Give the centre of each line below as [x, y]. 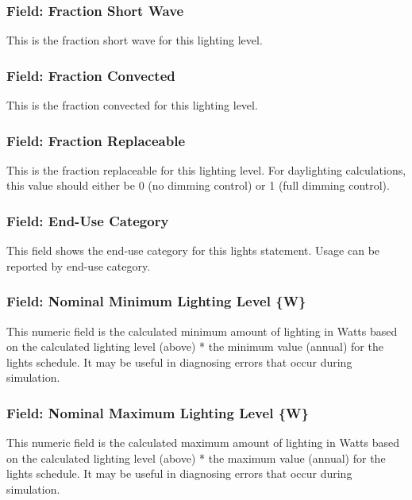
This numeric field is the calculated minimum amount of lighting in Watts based [202, 331]
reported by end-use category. [79, 265]
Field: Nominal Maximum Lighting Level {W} [158, 412]
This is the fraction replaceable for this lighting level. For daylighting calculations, [206, 169]
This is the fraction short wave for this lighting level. [135, 40]
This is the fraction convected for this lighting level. [132, 105]
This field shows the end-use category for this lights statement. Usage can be [193, 250]
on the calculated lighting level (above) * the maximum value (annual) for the [196, 458]
